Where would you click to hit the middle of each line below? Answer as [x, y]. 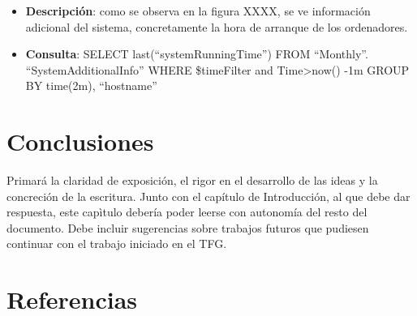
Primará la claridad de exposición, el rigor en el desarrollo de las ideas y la [192, 180]
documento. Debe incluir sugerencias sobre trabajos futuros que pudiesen [188, 227]
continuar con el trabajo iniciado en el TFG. [117, 243]
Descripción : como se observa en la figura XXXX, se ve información [198, 11]
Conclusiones [80, 141]
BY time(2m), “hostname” [91, 85]
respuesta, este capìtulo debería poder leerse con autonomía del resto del [187, 212]
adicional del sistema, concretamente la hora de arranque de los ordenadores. [217, 26]
